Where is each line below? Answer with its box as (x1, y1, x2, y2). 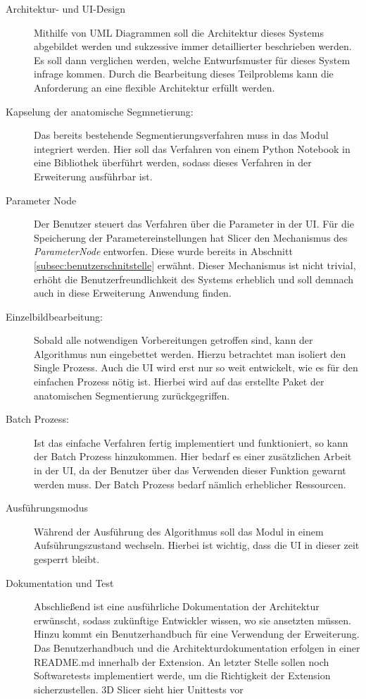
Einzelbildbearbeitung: (6, 309, 103, 323)
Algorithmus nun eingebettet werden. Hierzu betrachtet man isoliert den (34, 346, 346, 361)
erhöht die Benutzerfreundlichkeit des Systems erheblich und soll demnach (34, 271, 354, 286)
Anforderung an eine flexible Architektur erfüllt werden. (34, 80, 275, 94)
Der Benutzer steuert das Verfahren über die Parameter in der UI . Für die (34, 216, 354, 231)
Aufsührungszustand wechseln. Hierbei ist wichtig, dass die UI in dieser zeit (34, 538, 360, 552)
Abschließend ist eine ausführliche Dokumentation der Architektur (34, 599, 320, 614)
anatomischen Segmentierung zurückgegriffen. (34, 388, 230, 402)
